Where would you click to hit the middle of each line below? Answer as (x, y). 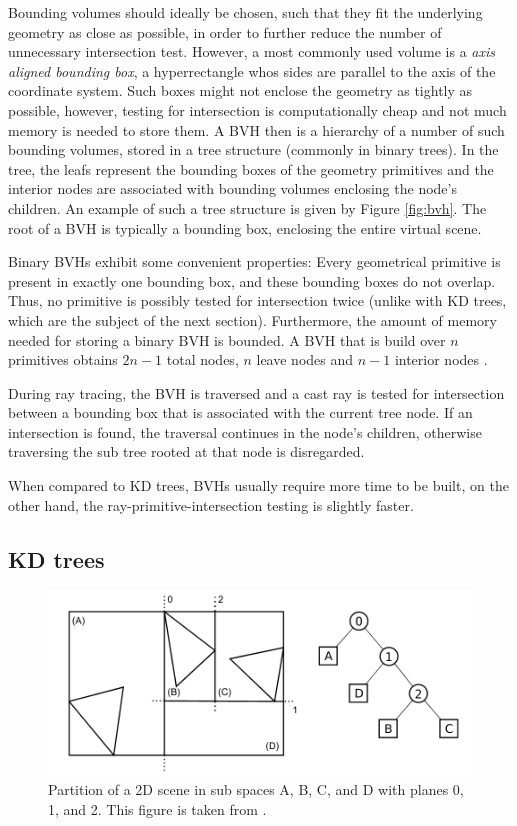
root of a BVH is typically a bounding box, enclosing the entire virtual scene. (245, 227)
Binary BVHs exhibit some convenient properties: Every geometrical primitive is (254, 261)
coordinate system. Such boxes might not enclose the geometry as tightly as (240, 90)
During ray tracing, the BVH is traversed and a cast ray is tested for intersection (256, 392)
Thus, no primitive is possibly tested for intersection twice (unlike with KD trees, (257, 300)
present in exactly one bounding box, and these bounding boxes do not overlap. (252, 280)
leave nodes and (305, 359)
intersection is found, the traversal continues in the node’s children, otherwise (245, 431)
